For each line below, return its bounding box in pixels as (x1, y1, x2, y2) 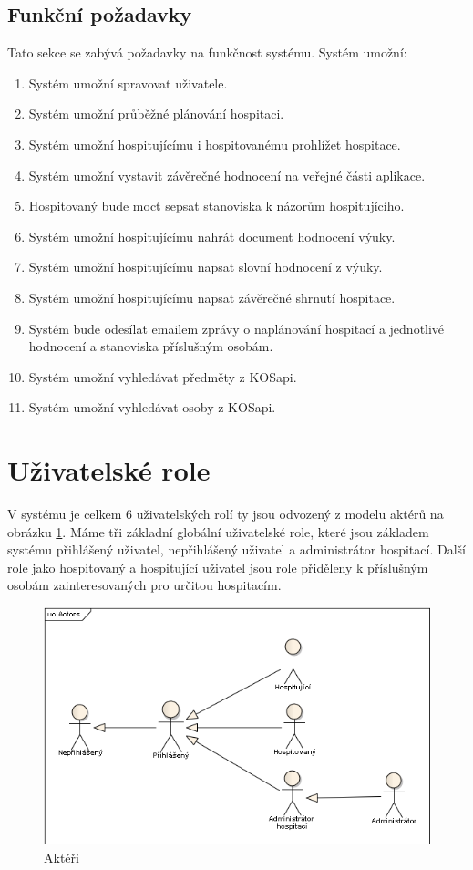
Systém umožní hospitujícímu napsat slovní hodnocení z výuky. (28, 257, 383, 276)
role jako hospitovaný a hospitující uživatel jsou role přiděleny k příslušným (7, 557, 428, 576)
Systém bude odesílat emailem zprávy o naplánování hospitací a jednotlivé (28, 318, 445, 337)
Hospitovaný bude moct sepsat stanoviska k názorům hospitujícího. (28, 196, 405, 215)
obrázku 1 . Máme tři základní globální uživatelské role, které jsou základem (7, 522, 429, 541)
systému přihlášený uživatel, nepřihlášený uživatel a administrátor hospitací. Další (7, 540, 466, 559)
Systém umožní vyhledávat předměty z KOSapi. (28, 367, 297, 386)
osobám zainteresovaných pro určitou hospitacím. (7, 575, 282, 595)
